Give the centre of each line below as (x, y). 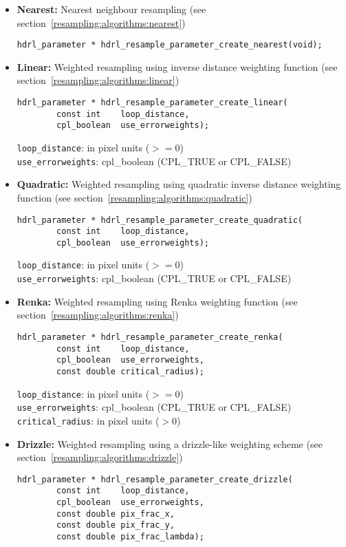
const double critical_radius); (130, 371)
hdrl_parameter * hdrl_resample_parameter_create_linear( (152, 103)
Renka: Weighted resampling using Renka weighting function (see (157, 301)
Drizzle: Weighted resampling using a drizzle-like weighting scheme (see (170, 443)
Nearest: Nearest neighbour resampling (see (111, 9)
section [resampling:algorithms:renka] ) (98, 315)
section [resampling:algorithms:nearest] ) (101, 22)
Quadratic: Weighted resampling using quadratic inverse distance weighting (179, 184)
